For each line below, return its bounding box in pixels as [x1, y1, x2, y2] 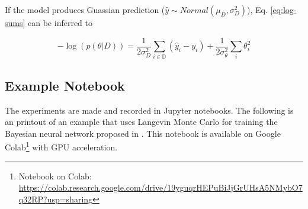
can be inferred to [28, 17, 93, 28]
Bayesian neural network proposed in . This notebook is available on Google [5, 127, 281, 139]
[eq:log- [270, 4, 297, 15]
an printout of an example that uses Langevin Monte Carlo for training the [5, 115, 278, 128]
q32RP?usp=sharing [18, 192, 93, 205]
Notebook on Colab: [18, 169, 92, 182]
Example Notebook [5, 76, 125, 94]
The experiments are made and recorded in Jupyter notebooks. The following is [5, 104, 294, 116]
